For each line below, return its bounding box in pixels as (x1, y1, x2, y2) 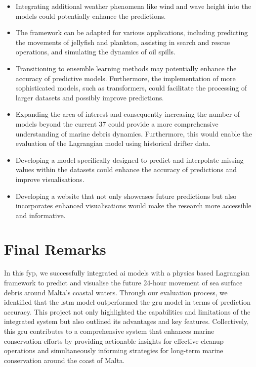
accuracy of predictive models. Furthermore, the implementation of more (15, 73, 236, 83)
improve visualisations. (15, 174, 85, 184)
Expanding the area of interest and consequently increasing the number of (15, 109, 240, 119)
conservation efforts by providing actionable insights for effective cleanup (4, 335, 224, 346)
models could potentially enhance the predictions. (15, 10, 166, 21)
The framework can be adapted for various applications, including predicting (15, 27, 248, 38)
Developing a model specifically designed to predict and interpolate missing (15, 154, 244, 165)
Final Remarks (4, 239, 106, 259)
